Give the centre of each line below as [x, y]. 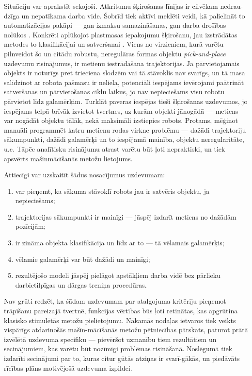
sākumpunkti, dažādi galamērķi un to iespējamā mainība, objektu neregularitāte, [124, 139]
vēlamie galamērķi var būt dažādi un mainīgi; [83, 259]
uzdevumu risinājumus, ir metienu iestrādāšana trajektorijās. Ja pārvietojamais [122, 63]
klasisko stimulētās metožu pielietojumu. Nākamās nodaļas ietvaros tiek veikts [120, 320]
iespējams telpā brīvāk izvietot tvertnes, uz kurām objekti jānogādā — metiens [121, 111]
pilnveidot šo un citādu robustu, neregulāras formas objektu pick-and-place [115, 53]
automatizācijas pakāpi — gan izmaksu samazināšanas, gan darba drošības [115, 25]
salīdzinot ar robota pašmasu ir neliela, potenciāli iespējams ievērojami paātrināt [124, 82]
